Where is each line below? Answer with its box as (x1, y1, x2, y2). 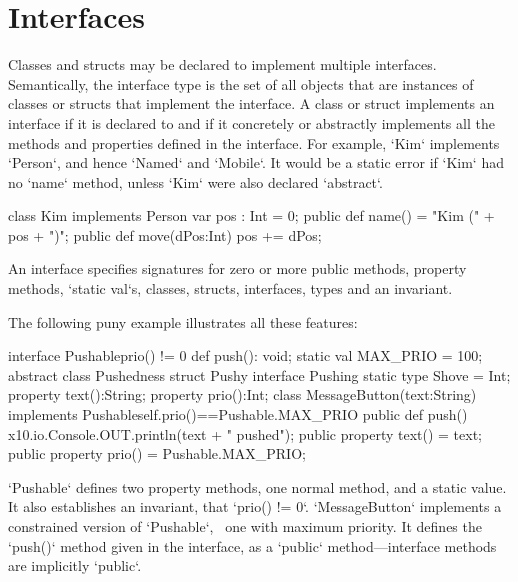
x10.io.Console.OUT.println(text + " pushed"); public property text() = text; (8, 423, 482, 444)
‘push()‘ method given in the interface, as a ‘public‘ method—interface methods (8, 535, 497, 556)
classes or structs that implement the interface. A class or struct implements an (8, 93, 495, 114)
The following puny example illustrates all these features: (8, 311, 358, 332)
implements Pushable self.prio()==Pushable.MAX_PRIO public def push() (8, 404, 468, 425)
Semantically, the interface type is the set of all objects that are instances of (8, 73, 474, 94)
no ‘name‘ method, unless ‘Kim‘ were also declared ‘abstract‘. (8, 171, 383, 192)
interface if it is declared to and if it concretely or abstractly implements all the (8, 112, 495, 133)
